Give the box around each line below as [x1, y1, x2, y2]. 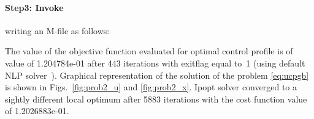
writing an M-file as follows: [5, 24, 110, 37]
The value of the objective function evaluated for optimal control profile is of [5, 45, 293, 57]
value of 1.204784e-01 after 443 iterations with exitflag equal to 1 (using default [5, 56, 305, 69]
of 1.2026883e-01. [5, 104, 69, 117]
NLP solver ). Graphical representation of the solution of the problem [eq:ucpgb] [5, 68, 309, 81]
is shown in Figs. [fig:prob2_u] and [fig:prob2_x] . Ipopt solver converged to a [5, 81, 297, 93]
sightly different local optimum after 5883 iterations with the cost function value [5, 92, 307, 105]
